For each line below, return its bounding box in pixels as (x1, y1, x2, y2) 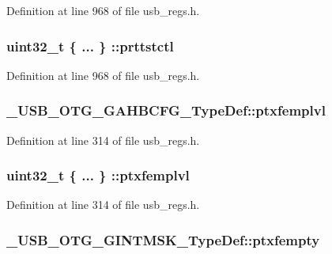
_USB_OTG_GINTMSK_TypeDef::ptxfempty (6, 229, 320, 249)
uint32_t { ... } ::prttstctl (6, 36, 174, 55)
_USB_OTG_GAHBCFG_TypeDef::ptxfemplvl (6, 100, 326, 120)
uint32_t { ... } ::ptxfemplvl (6, 165, 190, 185)
